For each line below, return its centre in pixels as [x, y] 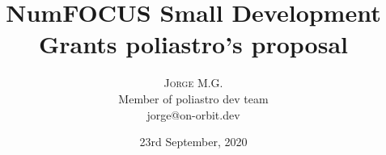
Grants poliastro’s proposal [193, 44]
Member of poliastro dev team [193, 98]
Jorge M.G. [193, 83]
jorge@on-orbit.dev [193, 114]
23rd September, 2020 [193, 142]
